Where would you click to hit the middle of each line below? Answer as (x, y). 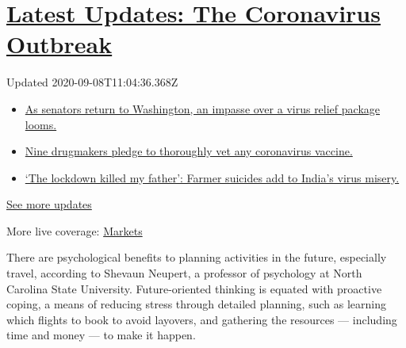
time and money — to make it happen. (101, 335)
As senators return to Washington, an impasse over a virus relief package (202, 108)
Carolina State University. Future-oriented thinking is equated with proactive (194, 288)
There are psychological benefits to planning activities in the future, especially (197, 257)
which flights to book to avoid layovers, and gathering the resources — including (202, 319)
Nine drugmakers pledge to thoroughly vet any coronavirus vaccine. (189, 151)
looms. (41, 124)
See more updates (49, 204)
